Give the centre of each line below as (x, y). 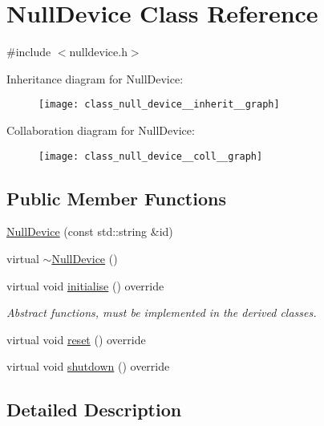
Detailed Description (94, 410)
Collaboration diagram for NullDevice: (101, 130)
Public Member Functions (116, 198)
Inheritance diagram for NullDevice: (95, 78)
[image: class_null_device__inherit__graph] (159, 105)
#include (29, 52)
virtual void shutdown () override (88, 366)
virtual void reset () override (76, 339)
